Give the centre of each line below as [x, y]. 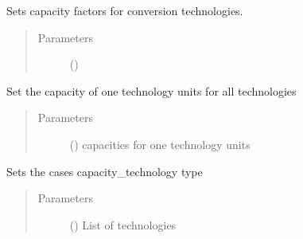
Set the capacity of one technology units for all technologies [151, 90]
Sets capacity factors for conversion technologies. [125, 10]
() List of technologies [123, 224]
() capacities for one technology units [160, 144]
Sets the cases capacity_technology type [105, 171]
